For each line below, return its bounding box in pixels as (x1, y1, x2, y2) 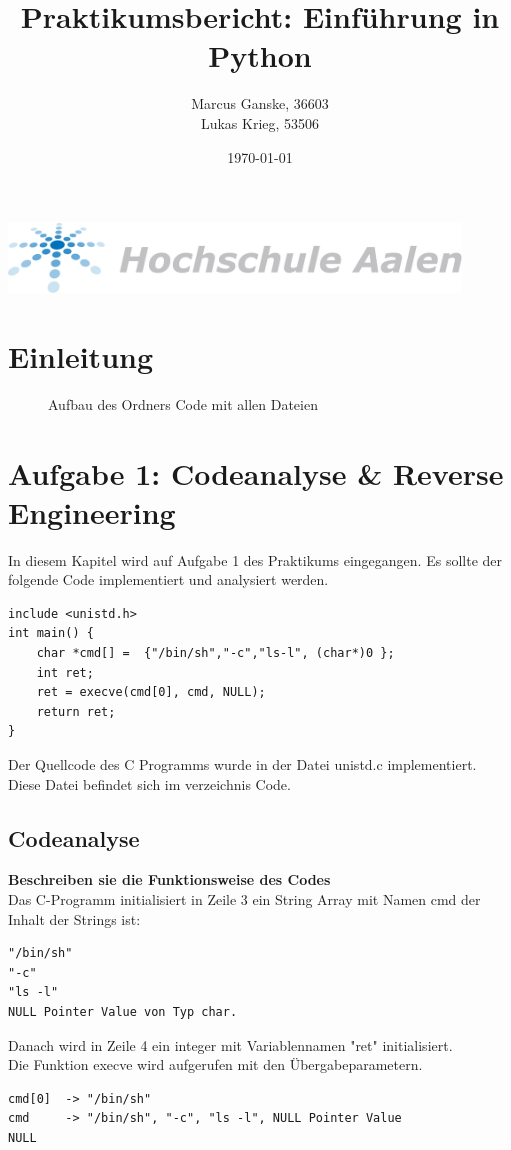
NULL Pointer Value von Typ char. (8, 1004, 238, 1019)
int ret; (36, 665, 94, 680)
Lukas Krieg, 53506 (200, 112, 320, 133)
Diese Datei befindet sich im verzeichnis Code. (8, 773, 291, 794)
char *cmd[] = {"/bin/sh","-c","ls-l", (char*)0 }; (36, 646, 395, 661)
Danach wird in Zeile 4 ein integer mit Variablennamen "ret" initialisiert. (8, 1034, 453, 1055)
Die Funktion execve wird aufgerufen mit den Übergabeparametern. (8, 1054, 423, 1075)
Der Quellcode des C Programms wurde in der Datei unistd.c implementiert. (8, 754, 477, 775)
